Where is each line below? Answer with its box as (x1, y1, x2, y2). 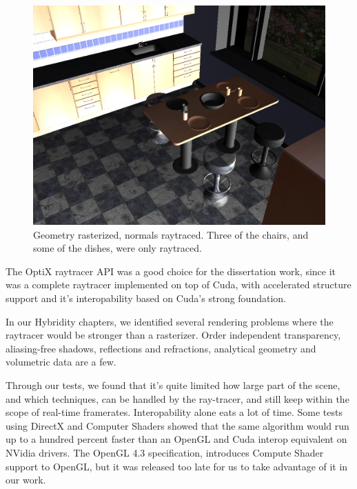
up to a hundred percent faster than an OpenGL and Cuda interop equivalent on (6, 432, 347, 446)
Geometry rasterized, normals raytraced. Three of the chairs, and (33, 227, 309, 241)
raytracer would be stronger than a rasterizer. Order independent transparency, (6, 328, 341, 342)
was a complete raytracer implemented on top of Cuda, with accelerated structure (6, 277, 351, 292)
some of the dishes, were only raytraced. (33, 241, 202, 255)
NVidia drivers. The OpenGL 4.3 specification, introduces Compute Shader (6, 445, 324, 459)
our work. (6, 472, 46, 487)
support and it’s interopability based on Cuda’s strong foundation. (6, 290, 286, 305)
